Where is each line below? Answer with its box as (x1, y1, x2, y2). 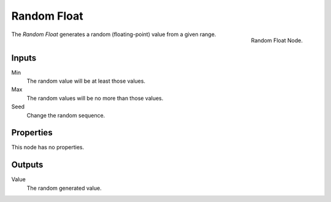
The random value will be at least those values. (26, 77, 146, 85)
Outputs (11, 160, 44, 170)
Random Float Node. (251, 37, 303, 44)
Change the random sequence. (26, 111, 105, 119)
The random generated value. (26, 184, 102, 192)
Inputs (11, 53, 37, 63)
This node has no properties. (11, 144, 85, 151)
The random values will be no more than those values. (26, 94, 164, 102)
